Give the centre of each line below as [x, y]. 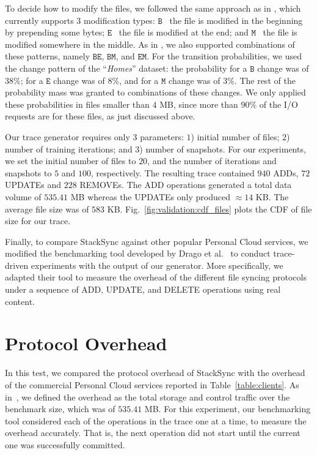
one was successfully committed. [65, 444]
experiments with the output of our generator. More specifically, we [157, 265]
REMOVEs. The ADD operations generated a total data [186, 185]
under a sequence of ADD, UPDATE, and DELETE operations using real [143, 289]
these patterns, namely [48, 56]
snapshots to [28, 172]
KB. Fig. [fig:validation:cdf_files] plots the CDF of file [210, 209]
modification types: [119, 20]
